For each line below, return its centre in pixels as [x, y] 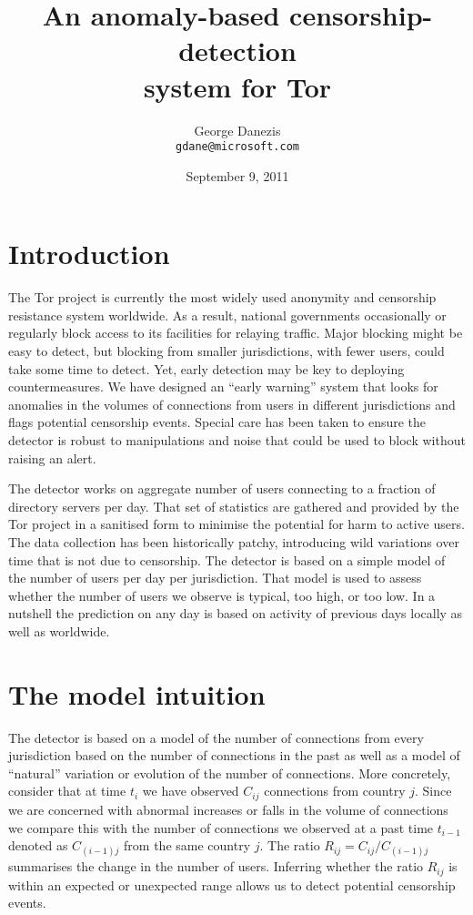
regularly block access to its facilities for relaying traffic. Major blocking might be [236, 333]
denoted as [38, 845]
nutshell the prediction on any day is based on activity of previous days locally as [236, 613]
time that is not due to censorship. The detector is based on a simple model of [227, 559]
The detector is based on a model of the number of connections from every [216, 737]
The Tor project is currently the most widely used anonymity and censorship [222, 297]
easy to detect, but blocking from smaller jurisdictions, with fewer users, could [226, 351]
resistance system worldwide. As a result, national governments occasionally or [227, 315]
